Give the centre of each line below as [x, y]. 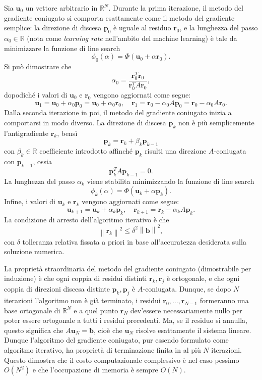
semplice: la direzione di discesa [53, 28]
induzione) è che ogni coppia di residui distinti [76, 278]
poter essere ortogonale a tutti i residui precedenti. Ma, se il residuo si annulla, [126, 320]
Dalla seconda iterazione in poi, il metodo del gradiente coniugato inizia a [118, 112]
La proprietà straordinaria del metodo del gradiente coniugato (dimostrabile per [128, 268]
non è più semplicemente [216, 122]
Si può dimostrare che [38, 66]
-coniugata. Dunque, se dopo [187, 289]
